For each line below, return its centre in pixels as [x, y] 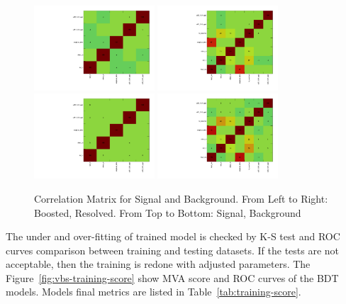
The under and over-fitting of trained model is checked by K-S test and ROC [173, 236]
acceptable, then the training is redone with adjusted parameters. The [158, 264]
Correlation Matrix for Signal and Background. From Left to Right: [181, 198]
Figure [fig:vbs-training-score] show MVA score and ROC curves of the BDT [172, 277]
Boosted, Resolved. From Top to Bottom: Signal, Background [168, 212]
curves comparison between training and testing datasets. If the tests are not [173, 250]
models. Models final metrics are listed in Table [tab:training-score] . [154, 292]
